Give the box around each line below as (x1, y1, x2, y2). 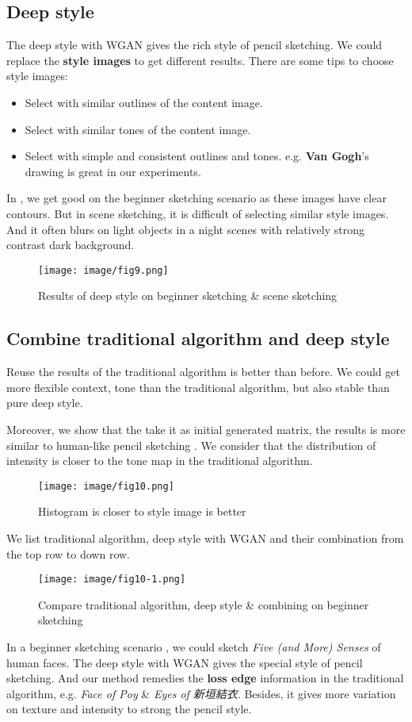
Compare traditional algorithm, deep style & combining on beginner (38, 596, 369, 613)
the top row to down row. (6, 545, 131, 562)
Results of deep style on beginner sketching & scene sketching (38, 287, 338, 304)
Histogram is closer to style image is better (38, 503, 246, 520)
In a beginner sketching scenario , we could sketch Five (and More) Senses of (6, 639, 381, 655)
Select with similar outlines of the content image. (25, 94, 263, 110)
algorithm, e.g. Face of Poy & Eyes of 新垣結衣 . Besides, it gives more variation (6, 685, 396, 701)
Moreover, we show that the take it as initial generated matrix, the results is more (6, 421, 406, 437)
